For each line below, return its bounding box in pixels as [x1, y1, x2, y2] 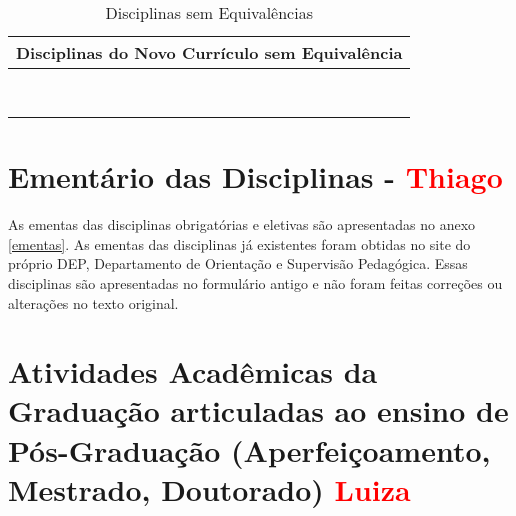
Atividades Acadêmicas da [8, 351, 378, 392]
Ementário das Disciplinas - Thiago [8, 156, 503, 197]
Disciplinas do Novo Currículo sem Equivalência [16, 41, 403, 64]
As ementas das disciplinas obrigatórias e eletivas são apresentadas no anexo [8, 214, 476, 235]
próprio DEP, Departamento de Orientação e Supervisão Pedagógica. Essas [8, 253, 468, 274]
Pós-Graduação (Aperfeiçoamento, [8, 429, 491, 470]
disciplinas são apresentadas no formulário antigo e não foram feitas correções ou [8, 272, 503, 293]
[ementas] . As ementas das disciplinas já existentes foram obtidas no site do [8, 233, 471, 254]
